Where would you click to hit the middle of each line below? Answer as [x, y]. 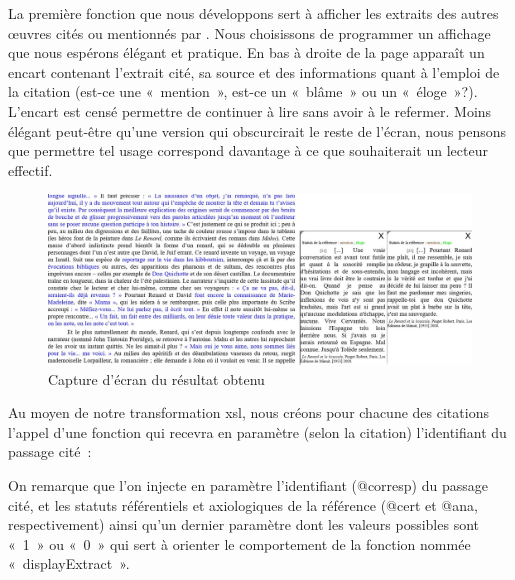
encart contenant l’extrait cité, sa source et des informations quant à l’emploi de [254, 71]
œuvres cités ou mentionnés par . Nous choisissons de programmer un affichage [249, 32]
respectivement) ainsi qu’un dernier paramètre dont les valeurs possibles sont [244, 524]
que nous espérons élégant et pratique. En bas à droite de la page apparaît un [246, 52]
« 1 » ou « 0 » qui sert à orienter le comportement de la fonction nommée [239, 543]
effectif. [30, 169]
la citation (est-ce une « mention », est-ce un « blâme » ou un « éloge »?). [243, 91]
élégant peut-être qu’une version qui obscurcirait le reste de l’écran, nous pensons [257, 130]
